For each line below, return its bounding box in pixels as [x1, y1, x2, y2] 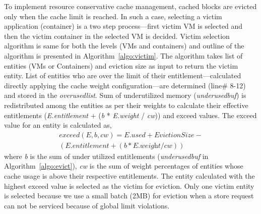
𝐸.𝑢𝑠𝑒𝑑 [124, 131, 146, 139]
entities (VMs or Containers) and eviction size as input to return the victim [4, 60, 238, 71]
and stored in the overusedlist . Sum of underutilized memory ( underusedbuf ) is [4, 90, 246, 100]
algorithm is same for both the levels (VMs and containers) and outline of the [4, 40, 244, 51]
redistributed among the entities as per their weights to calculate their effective [4, 99, 248, 110]
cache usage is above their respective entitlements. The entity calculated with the [4, 170, 255, 181]
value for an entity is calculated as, [4, 120, 112, 130]
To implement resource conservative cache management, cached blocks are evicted [4, 1, 257, 11]
